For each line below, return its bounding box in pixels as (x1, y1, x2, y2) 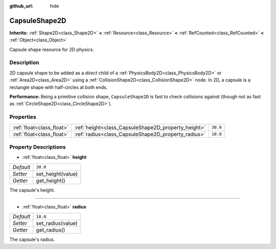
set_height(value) (36, 170, 78, 177)
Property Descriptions (9, 143, 66, 151)
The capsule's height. (9, 187, 55, 193)
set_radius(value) (36, 220, 78, 227)
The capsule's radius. (9, 236, 55, 243)
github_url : (9, 3, 33, 9)
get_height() (36, 177, 66, 184)
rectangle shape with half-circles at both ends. (9, 84, 108, 90)
